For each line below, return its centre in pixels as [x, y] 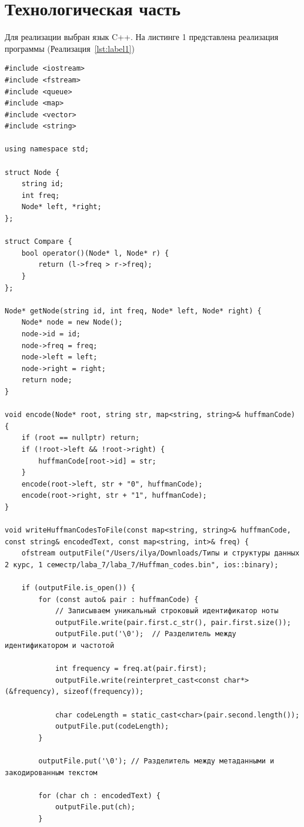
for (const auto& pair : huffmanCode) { [118, 599]
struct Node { [32, 172]
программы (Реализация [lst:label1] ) [70, 48]
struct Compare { [39, 242]
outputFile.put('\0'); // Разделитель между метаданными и [156, 761]
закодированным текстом [51, 773]
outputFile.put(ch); [95, 807]
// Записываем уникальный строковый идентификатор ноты [167, 611]
